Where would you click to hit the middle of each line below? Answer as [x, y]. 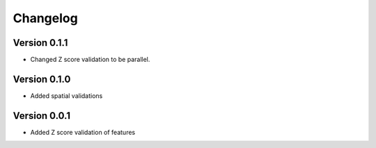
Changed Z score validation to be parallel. [90, 60]
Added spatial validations [66, 96]
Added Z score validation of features [83, 132]
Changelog [45, 18]
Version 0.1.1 [40, 43]
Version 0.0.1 [42, 116]
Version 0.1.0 [42, 79]
